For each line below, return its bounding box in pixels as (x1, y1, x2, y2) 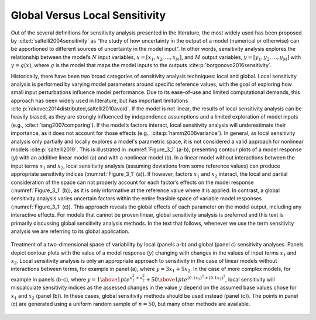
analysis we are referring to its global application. (11, 228, 130, 235)
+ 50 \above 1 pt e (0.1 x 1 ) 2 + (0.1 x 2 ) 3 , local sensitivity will (146, 274, 275, 283)
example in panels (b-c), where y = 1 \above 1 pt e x (11, 275, 133, 283)
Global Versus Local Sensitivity (11, 9, 166, 22)
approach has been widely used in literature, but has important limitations (11, 97, 188, 104)
